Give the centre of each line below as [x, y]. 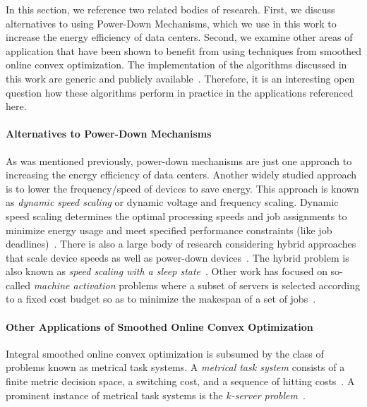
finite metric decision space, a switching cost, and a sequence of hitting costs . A [180, 381]
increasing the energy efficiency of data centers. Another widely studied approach [181, 175]
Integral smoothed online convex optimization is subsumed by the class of [165, 353]
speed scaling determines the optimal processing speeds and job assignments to [176, 215]
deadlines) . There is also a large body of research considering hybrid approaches [181, 244]
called [18, 285]
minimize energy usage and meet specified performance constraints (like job [169, 230]
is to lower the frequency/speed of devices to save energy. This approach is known [182, 188]
